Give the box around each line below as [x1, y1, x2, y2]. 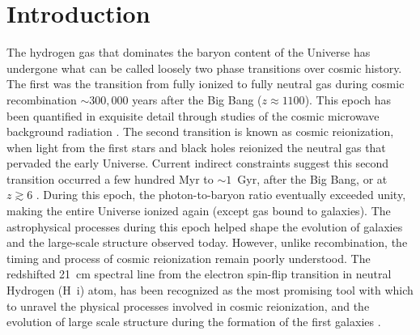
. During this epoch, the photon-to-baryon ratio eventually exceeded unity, [36, 186, 406, 203]
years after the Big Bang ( [132, 91, 262, 108]
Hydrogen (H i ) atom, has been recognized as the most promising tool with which [6, 282, 414, 299]
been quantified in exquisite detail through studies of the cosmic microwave [6, 107, 380, 124]
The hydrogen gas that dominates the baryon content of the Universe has [6, 44, 371, 61]
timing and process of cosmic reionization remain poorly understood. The [6, 249, 371, 266]
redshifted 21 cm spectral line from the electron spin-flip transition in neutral [6, 265, 392, 282]
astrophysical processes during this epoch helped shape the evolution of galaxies [6, 218, 403, 235]
